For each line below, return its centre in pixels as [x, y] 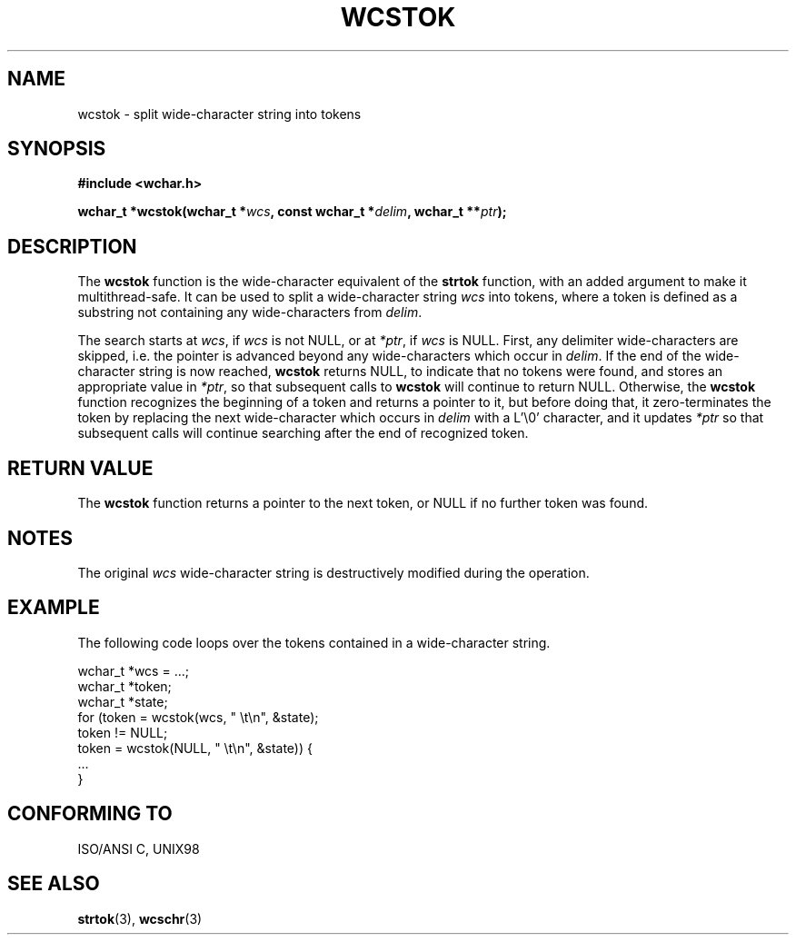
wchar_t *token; [124, 686]
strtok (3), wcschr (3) [140, 918]
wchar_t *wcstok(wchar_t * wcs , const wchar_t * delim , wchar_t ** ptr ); [292, 212]
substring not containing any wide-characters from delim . [250, 312]
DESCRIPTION [72, 246]
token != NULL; [123, 732]
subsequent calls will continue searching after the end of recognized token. [303, 433]
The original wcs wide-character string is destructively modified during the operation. [333, 572]
